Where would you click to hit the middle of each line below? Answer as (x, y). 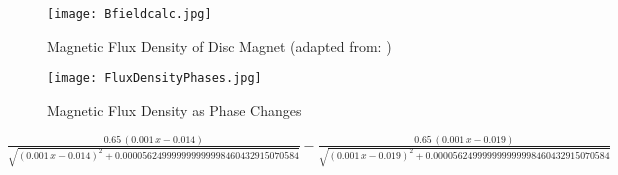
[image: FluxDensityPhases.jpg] (154, 78)
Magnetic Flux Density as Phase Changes (174, 109)
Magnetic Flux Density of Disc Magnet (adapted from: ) (219, 45)
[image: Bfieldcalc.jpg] (129, 14)
